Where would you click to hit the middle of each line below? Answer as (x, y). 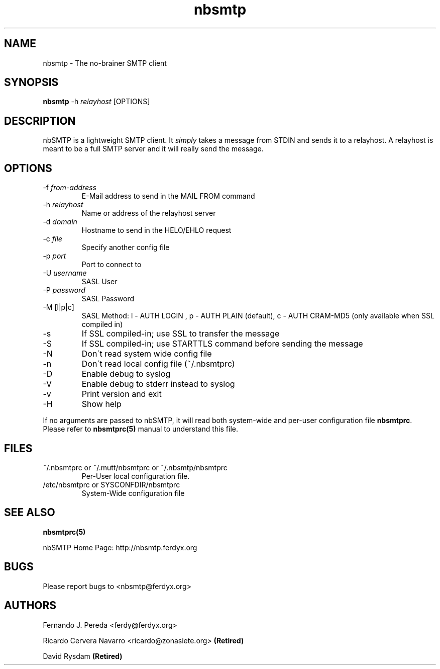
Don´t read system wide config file (147, 354)
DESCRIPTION (40, 121)
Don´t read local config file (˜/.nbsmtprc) (158, 364)
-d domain (60, 222)
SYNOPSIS (31, 82)
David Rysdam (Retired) (83, 656)
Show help (101, 404)
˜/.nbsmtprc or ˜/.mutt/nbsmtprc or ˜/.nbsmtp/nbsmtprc (135, 467)
